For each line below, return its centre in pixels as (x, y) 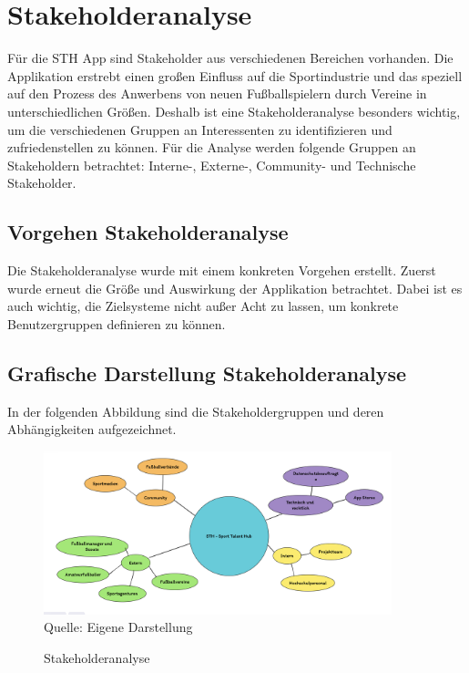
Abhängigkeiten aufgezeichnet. (92, 429)
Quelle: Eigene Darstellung (118, 627)
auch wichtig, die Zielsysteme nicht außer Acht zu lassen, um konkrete (203, 306)
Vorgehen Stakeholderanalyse (148, 232)
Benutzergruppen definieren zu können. (117, 323)
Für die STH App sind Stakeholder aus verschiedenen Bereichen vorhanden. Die (230, 58)
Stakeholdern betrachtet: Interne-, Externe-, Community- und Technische (212, 165)
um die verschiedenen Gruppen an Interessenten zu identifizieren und (200, 129)
